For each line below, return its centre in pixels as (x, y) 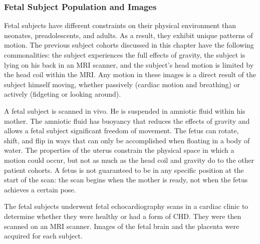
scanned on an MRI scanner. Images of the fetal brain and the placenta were (122, 226)
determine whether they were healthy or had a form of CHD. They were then (123, 216)
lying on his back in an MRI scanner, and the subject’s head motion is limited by (129, 64)
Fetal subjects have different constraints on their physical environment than (120, 25)
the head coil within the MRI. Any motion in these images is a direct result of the (130, 74)
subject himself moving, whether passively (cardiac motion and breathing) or (122, 84)
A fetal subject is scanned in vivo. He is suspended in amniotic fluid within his (125, 110)
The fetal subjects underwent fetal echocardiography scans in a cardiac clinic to (126, 206)
